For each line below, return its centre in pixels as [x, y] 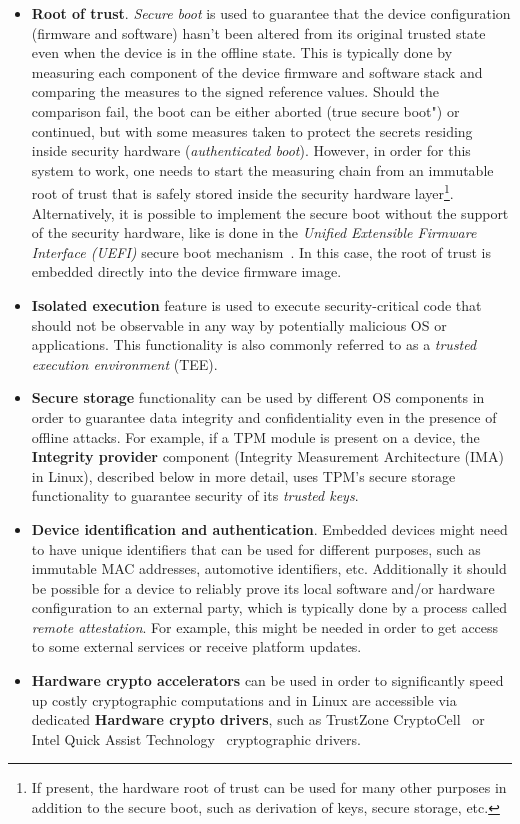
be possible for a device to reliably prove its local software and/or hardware [263, 587]
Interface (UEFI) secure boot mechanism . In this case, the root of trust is [261, 251]
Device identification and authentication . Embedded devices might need [269, 528]
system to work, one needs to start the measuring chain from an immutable [262, 169]
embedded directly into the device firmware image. [186, 271]
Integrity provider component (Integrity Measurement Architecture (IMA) [267, 456]
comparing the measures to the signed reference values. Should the [235, 91]
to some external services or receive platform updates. [196, 646]
